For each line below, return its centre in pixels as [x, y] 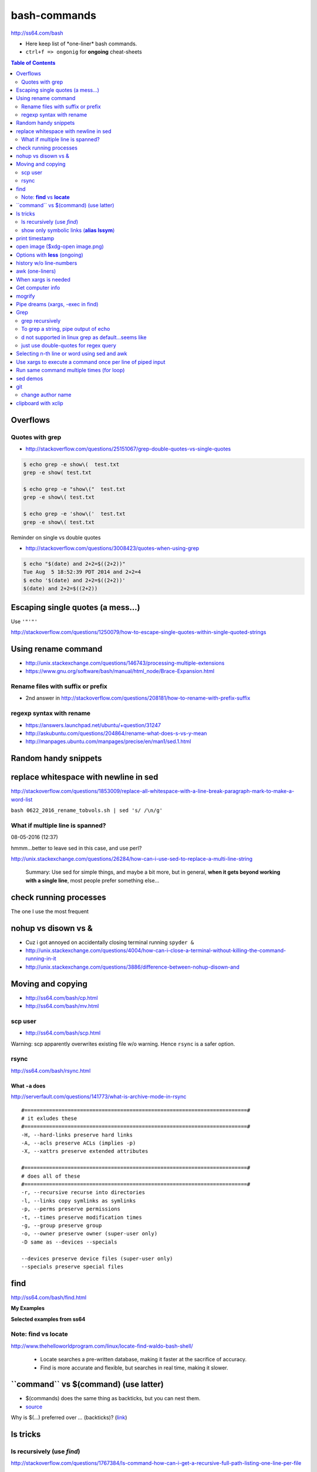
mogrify [26, 296]
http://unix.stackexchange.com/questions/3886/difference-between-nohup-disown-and [133, 967]
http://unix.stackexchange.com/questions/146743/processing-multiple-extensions [125, 663]
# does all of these [51, 1176]
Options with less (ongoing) [50, 255]
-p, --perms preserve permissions [71, 1209]
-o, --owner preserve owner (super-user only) [90, 1234]
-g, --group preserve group [62, 1226]
